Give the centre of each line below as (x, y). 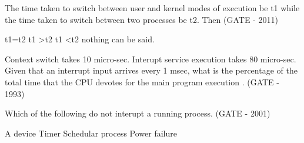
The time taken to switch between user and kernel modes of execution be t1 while (152, 8)
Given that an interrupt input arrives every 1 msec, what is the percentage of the (151, 70)
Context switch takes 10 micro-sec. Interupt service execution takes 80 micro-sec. (151, 59)
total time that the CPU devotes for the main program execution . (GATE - (142, 82)
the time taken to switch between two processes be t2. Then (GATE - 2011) (141, 19)
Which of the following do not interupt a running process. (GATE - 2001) (138, 113)
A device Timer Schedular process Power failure (91, 133)
